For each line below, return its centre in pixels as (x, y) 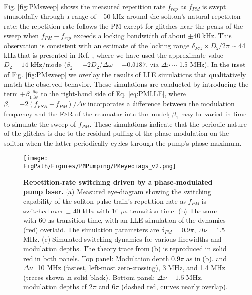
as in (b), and (206, 258)
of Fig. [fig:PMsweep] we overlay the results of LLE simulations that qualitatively (125, 74)
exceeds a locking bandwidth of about (130, 35)
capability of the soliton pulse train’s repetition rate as (105, 201)
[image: (36, 158)
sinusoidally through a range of (50, 16)
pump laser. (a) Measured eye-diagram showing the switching (117, 191)
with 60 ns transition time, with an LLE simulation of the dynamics (125, 220)
